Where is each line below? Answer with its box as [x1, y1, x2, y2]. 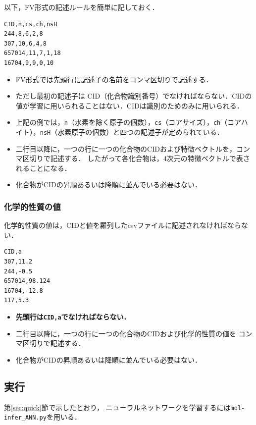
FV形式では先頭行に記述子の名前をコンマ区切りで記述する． [15, 74, 213, 84]
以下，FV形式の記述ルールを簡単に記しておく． [4, 2, 159, 12]
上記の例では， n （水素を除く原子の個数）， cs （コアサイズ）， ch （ [15, 117, 228, 127]
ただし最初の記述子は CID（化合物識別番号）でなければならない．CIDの [15, 91, 252, 101]
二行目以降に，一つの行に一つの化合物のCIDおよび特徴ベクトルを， [15, 143, 236, 154]
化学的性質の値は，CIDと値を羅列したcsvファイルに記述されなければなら [4, 220, 241, 230]
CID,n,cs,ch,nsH [4, 20, 57, 28]
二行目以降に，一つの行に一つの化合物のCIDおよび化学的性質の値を [15, 328, 236, 338]
